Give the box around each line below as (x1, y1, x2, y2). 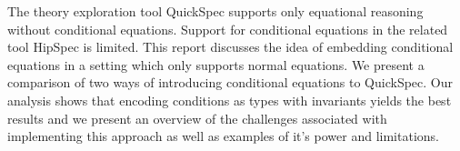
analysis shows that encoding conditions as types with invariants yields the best (7, 90, 452, 109)
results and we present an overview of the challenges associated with (7, 108, 387, 127)
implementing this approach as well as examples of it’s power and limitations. (7, 126, 439, 146)
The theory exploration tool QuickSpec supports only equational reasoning (7, 2, 424, 20)
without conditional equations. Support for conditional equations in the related (7, 19, 448, 38)
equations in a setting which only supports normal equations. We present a (7, 55, 425, 74)
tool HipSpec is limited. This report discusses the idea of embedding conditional (7, 37, 454, 56)
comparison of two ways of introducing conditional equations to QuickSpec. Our (7, 73, 453, 92)
